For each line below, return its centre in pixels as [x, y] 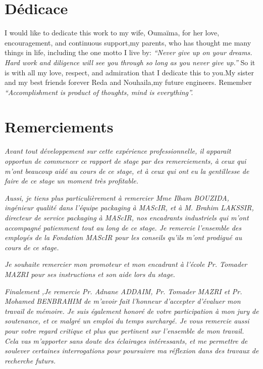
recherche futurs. [30, 360]
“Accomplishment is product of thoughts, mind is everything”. [99, 92]
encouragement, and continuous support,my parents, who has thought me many [128, 42]
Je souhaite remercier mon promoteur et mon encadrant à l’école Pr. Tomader [126, 264]
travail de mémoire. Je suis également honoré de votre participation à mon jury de [132, 311]
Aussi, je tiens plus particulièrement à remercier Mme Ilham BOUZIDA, [117, 197]
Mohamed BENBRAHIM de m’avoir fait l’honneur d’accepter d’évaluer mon [123, 301]
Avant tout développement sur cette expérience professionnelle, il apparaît [118, 151]
